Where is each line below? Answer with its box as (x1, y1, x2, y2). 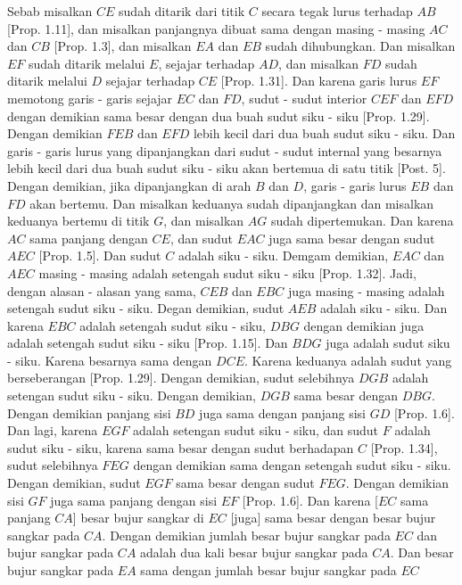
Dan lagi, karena (7, 421, 98, 440)
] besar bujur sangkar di (72, 508, 204, 527)
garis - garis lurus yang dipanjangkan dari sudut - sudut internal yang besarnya (7, 141, 442, 160)
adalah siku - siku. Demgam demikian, (177, 246, 389, 265)
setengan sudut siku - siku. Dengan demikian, (7, 386, 256, 405)
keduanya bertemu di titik (7, 211, 150, 230)
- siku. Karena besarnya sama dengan (7, 350, 212, 369)
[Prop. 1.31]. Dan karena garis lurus (220, 71, 417, 90)
